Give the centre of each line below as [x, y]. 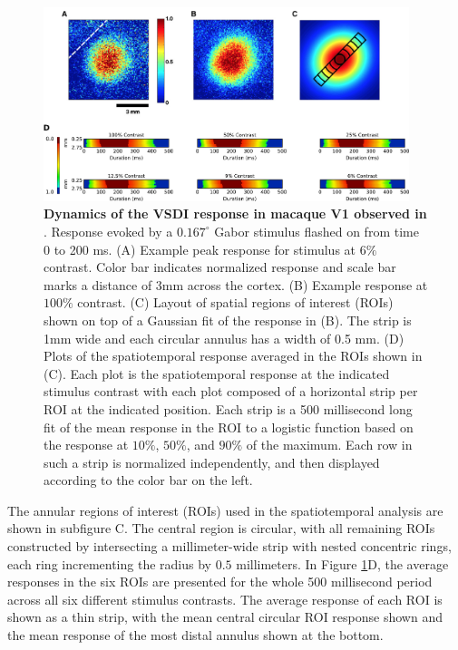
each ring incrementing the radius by [109, 563]
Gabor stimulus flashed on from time [317, 231]
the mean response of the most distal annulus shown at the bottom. [195, 635]
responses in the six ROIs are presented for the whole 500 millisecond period [220, 582]
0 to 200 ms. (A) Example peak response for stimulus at [200, 249]
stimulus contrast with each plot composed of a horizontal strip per [231, 391]
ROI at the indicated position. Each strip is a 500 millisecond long [228, 408]
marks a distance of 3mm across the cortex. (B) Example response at [236, 284]
